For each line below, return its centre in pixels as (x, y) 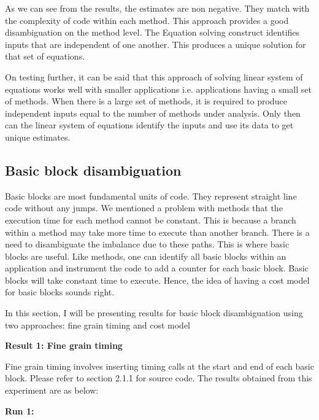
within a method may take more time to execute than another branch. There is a (157, 232)
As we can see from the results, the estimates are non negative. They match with (157, 8)
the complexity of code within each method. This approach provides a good (147, 20)
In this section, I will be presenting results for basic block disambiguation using (154, 313)
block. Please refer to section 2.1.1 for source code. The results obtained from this (159, 378)
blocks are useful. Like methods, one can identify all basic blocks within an (146, 256)
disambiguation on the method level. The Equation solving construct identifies (152, 32)
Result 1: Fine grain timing (64, 345)
